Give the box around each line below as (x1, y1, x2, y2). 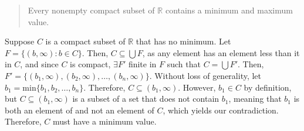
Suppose (5, 35, 35, 47)
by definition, (244, 81, 292, 93)
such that (167, 58, 201, 70)
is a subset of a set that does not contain (72, 92, 219, 105)
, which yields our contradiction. (163, 104, 279, 116)
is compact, (70, 58, 111, 70)
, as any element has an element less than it (142, 46, 300, 58)
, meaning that (228, 92, 282, 105)
